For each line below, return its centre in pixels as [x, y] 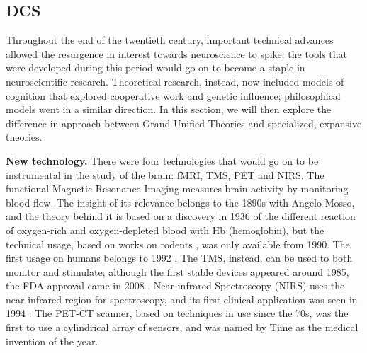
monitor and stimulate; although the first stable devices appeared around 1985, [177, 271]
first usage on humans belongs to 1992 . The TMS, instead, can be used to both [179, 258]
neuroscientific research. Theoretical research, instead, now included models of [175, 81]
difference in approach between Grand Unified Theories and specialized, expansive [184, 123]
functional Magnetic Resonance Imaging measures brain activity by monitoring [177, 189]
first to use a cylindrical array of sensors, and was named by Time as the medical [182, 327]
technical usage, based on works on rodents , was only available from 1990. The [178, 244]
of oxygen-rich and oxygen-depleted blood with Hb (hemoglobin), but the [165, 230]
